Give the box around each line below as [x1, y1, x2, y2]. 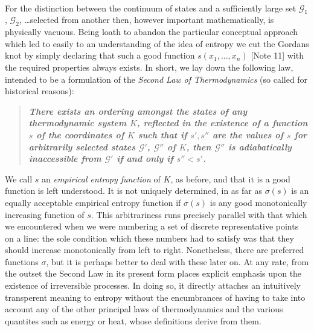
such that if [138, 128, 187, 141]
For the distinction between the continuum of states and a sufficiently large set [5, 1, 296, 14]
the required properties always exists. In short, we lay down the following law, [5, 60, 293, 73]
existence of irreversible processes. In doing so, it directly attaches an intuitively [5, 279, 301, 292]
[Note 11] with [251, 49, 304, 62]
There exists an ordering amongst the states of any [28, 104, 248, 117]
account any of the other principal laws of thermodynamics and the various [5, 303, 283, 315]
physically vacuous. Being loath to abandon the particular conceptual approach [5, 25, 298, 38]
